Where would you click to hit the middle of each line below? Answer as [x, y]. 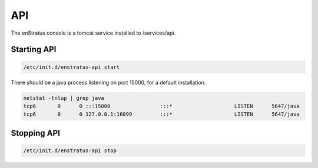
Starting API [34, 50]
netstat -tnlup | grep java [64, 98]
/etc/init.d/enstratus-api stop [70, 150]
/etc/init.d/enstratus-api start [72, 67]
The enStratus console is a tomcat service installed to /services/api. [93, 33]
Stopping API [35, 133]
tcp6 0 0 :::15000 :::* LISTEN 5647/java [161, 106]
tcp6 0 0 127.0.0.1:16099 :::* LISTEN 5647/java [161, 114]
